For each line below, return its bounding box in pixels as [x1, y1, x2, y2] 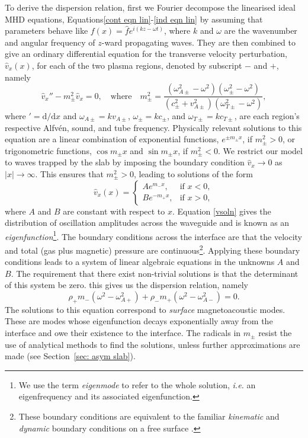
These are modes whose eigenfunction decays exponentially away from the [5, 315, 273, 327]
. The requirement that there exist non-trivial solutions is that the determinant [11, 267, 299, 279]
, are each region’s [234, 110, 300, 122]
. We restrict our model [218, 144, 303, 156]
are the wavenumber [224, 24, 297, 37]
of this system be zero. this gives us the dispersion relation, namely [5, 279, 248, 291]
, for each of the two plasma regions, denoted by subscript [31, 59, 242, 71]
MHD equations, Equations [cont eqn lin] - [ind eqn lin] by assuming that [5, 12, 263, 25]
